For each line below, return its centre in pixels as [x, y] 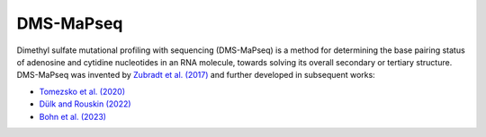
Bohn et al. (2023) [73, 116]
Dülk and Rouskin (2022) [85, 104]
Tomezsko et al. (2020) [82, 91]
